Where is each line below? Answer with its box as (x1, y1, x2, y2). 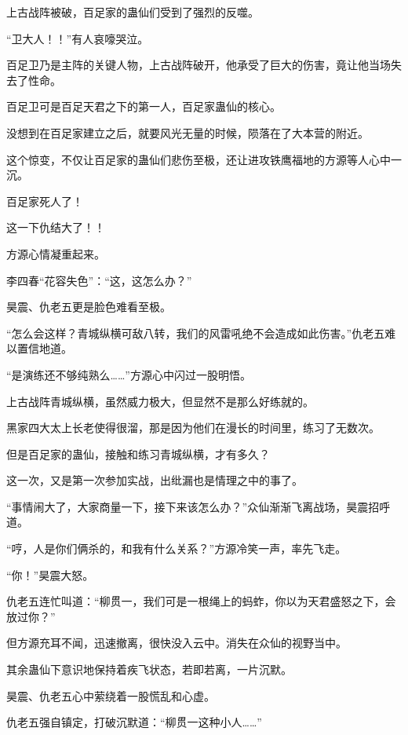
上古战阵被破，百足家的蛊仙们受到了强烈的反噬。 (6, 4, 259, 20)
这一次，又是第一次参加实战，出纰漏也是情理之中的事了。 (6, 472, 303, 488)
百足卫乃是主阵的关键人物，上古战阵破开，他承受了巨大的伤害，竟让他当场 (6, 57, 391, 73)
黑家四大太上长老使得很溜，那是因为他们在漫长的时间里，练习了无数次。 (6, 419, 380, 436)
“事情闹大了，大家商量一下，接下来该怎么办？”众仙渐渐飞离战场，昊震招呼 (6, 498, 391, 514)
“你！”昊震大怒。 (6, 566, 94, 583)
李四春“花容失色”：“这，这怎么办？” (6, 272, 192, 288)
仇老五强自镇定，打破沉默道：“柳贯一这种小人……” (6, 714, 262, 730)
